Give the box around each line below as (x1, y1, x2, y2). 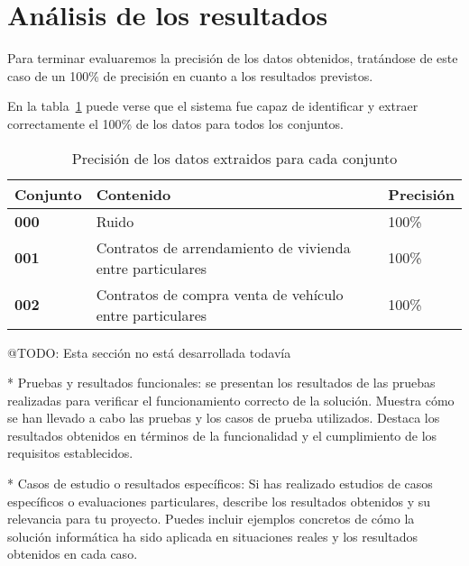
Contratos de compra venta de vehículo (96, 283, 344, 305)
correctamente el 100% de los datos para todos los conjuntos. (7, 114, 345, 132)
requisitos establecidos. (7, 443, 133, 462)
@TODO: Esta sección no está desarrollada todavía (7, 342, 291, 361)
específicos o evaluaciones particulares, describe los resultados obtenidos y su (7, 491, 431, 510)
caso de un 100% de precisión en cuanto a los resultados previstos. (7, 66, 373, 85)
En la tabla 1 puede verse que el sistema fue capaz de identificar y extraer (7, 96, 418, 115)
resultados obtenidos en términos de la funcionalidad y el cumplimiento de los (7, 425, 437, 444)
